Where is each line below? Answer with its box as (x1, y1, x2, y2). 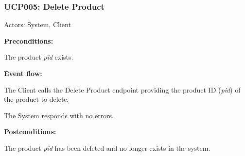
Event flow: (4, 68, 42, 78)
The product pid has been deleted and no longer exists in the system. (4, 142, 210, 153)
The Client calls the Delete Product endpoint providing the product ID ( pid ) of (4, 84, 241, 94)
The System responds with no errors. (4, 110, 114, 120)
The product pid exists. (4, 52, 73, 62)
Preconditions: (4, 35, 53, 46)
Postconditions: (4, 126, 56, 137)
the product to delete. (4, 94, 69, 104)
